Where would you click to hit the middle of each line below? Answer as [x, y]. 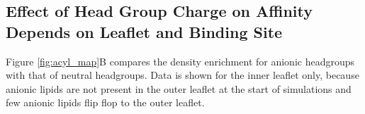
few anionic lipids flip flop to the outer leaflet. [105, 102]
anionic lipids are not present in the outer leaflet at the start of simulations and [179, 88]
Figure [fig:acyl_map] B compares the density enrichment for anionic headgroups [180, 61]
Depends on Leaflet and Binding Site [144, 31]
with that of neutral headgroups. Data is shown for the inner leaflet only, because [182, 75]
